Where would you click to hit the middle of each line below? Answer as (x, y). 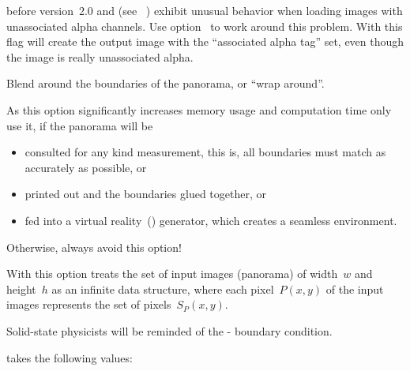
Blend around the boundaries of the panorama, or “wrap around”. (166, 83)
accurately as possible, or (86, 167)
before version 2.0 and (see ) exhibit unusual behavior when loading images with (205, 10)
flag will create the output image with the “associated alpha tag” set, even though (205, 41)
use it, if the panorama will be (80, 125)
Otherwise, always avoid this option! (94, 247)
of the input (355, 289)
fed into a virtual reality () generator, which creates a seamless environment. (211, 220)
